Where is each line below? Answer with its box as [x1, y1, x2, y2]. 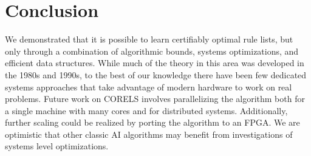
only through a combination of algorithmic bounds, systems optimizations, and [5, 44, 299, 57]
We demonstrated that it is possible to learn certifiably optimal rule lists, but [5, 33, 293, 46]
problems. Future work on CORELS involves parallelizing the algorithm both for [5, 92, 305, 105]
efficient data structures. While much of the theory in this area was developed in [5, 56, 304, 69]
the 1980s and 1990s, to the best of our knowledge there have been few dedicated [5, 68, 307, 81]
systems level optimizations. [5, 140, 109, 152]
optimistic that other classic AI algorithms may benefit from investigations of [5, 127, 293, 140]
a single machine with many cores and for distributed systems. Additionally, [5, 104, 288, 117]
